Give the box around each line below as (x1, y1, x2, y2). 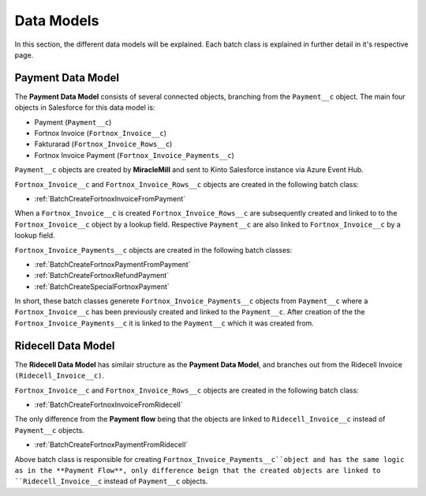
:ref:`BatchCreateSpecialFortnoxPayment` (34, 281, 170, 291)
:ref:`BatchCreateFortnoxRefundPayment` (34, 271, 170, 280)
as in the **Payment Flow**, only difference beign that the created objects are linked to (14, 466, 381, 475)
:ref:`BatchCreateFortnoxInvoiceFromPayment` (34, 194, 186, 203)
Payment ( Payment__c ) (34, 117, 112, 126)
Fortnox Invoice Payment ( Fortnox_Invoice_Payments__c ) (34, 150, 234, 160)
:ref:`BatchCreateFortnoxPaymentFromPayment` (34, 259, 191, 269)
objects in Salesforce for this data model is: (14, 103, 155, 112)
